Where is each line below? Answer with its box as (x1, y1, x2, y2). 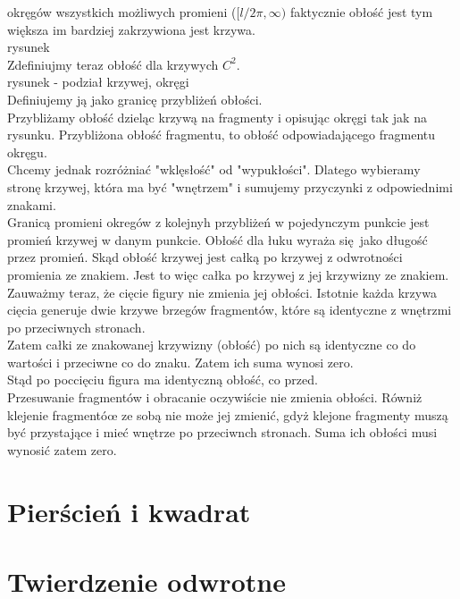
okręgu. (7, 142, 47, 161)
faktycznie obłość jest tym (289, 3, 433, 21)
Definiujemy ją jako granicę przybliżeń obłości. (7, 89, 263, 108)
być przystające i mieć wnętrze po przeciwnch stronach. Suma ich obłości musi (7, 423, 438, 442)
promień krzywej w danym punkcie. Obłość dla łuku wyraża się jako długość (7, 230, 428, 249)
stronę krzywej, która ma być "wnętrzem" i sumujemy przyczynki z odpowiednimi (7, 177, 453, 196)
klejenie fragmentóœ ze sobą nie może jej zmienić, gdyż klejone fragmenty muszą (7, 405, 448, 424)
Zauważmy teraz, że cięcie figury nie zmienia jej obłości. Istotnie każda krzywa (7, 283, 437, 301)
